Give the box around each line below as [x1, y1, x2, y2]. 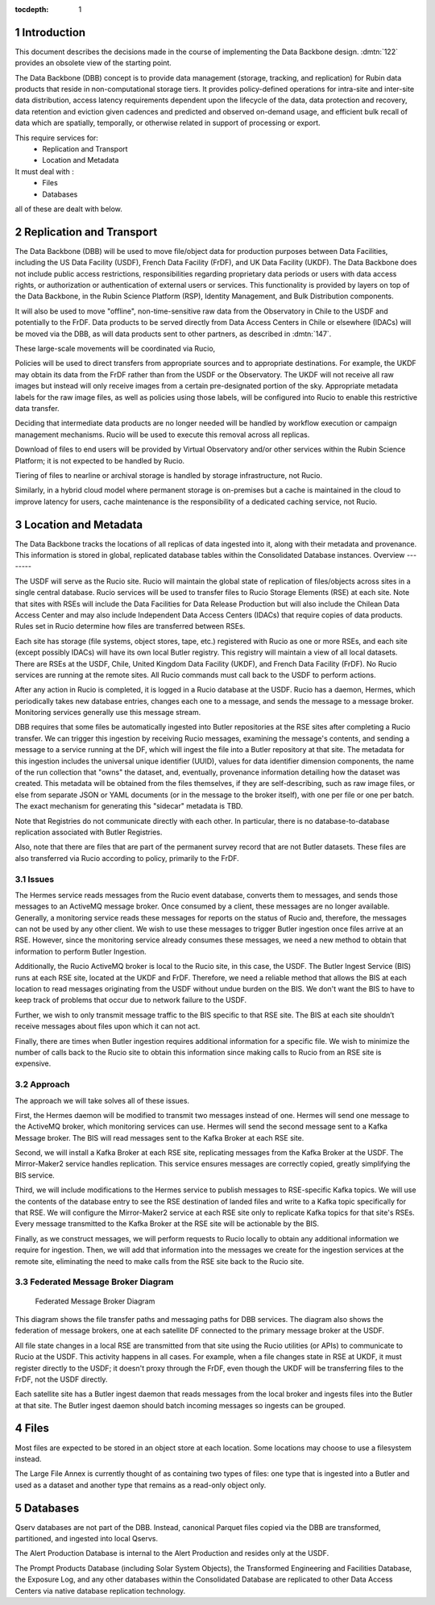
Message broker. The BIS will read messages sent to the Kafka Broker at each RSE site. [14, 1133, 304, 1142]
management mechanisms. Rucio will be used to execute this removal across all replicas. [14, 430, 310, 439]
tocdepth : [14, 5, 49, 14]
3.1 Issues [14, 873, 55, 884]
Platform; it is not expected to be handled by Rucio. [14, 455, 185, 465]
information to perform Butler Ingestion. [14, 946, 147, 956]
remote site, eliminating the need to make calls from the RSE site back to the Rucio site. [14, 1256, 304, 1266]
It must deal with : [14, 166, 74, 177]
